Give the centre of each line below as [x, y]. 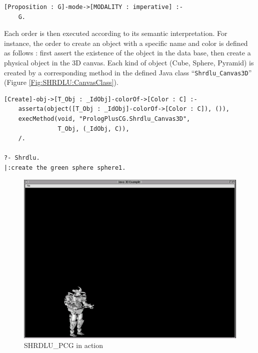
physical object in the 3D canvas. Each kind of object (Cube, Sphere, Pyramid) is [129, 62]
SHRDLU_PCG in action [64, 345]
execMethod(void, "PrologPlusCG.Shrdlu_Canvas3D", [104, 119]
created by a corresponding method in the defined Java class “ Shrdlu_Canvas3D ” [128, 72]
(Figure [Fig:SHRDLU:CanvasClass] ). [61, 82]
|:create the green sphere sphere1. [65, 168]
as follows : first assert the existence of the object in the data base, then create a [127, 53]
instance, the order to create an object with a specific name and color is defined [126, 43]
